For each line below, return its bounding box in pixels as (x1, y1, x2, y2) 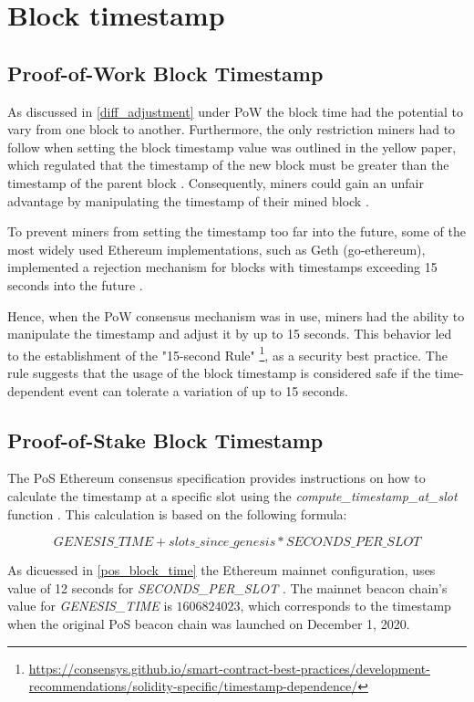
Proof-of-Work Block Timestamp (7, 58, 324, 87)
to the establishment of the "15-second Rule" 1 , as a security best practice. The (7, 342, 448, 364)
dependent (7, 381, 66, 400)
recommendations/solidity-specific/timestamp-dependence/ (28, 676, 358, 696)
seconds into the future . (7, 275, 143, 294)
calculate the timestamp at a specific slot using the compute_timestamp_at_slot (7, 486, 458, 505)
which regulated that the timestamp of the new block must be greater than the (7, 155, 449, 174)
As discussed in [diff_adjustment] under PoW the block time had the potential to (7, 101, 463, 120)
